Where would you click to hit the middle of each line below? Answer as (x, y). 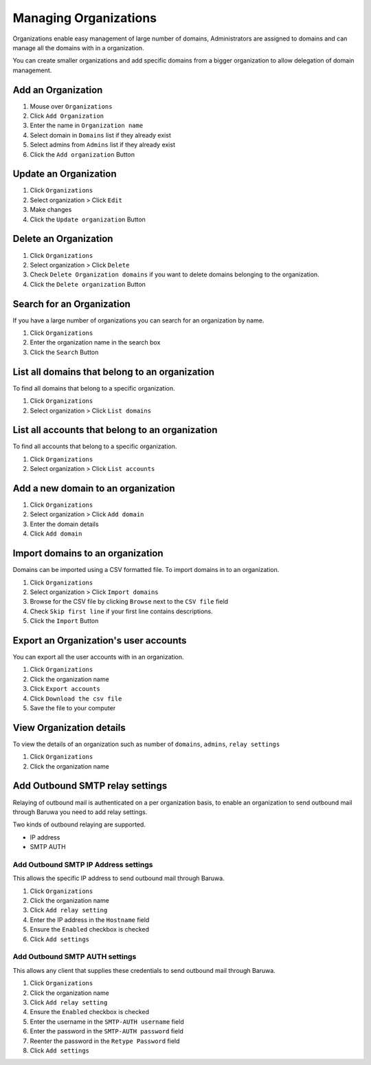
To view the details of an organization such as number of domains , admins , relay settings (146, 744)
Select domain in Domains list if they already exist (100, 135)
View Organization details (69, 728)
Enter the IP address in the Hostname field (90, 920)
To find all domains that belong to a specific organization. (94, 388)
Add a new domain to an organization (94, 488)
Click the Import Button (64, 621)
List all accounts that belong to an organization (115, 430)
